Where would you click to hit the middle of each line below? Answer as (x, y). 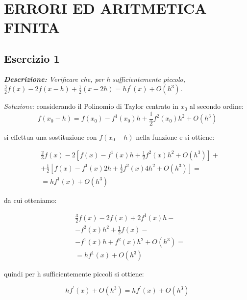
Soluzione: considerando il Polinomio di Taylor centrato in (91, 106)
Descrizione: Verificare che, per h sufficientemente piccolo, (95, 79)
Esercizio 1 (32, 58)
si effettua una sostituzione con (50, 137)
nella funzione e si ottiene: (175, 137)
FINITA (32, 27)
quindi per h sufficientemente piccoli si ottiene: (74, 274)
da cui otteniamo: (30, 200)
